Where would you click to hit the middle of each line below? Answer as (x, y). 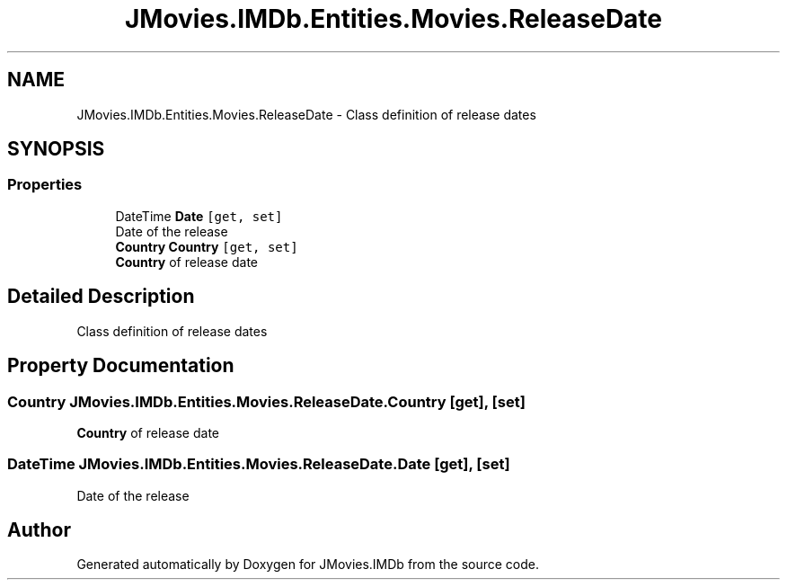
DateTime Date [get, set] (199, 216)
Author (39, 530)
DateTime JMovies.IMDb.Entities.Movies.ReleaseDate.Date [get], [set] (259, 464)
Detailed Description (101, 297)
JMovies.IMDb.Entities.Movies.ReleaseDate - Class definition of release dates (306, 114)
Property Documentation (121, 366)
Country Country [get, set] (207, 246)
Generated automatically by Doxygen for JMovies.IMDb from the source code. (308, 565)
